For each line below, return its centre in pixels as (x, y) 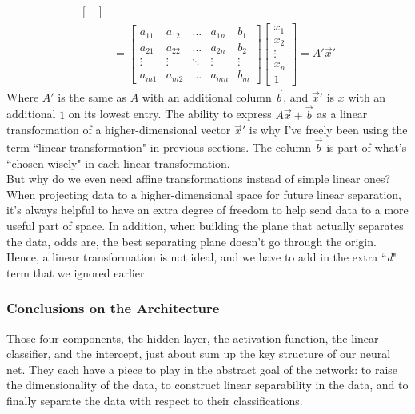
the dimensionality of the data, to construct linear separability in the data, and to (207, 385)
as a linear (342, 114)
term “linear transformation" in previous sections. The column (159, 147)
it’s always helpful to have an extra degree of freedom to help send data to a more (207, 210)
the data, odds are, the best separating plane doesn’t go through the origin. (192, 241)
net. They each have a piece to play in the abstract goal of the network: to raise (202, 369)
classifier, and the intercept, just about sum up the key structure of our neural (199, 354)
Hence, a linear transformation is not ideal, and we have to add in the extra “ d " (202, 257)
